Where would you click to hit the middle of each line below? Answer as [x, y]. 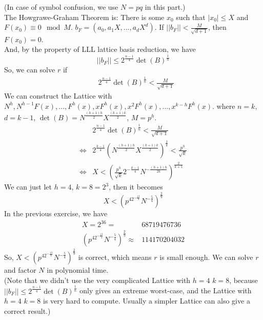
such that [191, 17]
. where [224, 106]
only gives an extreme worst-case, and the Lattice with [166, 290]
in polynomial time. [78, 270]
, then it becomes [136, 187]
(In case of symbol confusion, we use [61, 7]
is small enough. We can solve [206, 257]
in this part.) [165, 7]
